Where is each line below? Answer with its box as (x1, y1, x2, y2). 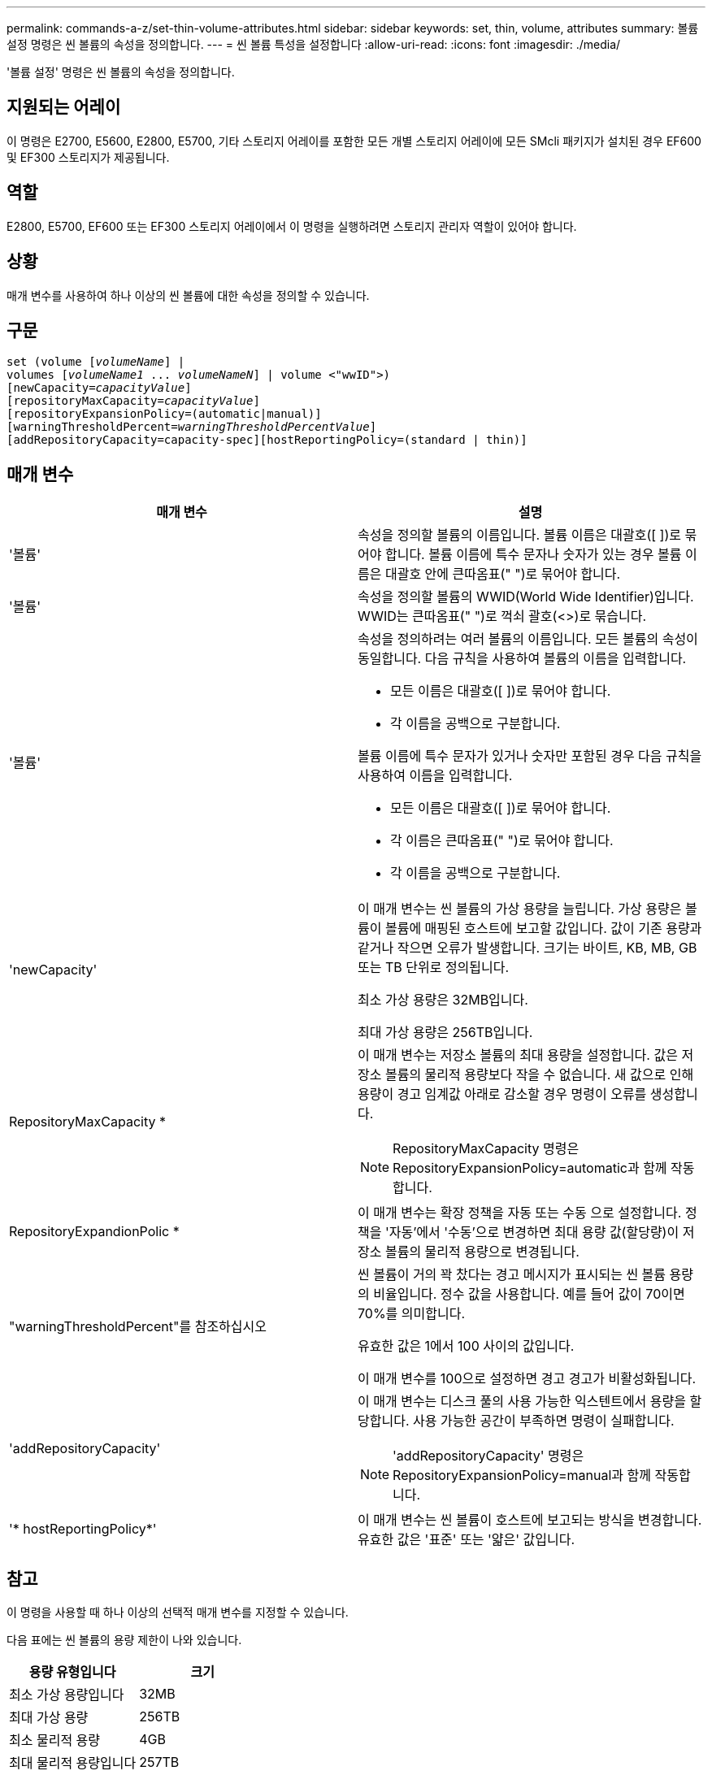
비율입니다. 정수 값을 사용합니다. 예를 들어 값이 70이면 (373, 1286, 685, 1303)
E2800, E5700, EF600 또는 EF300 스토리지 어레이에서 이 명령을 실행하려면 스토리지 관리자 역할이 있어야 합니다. (7, 219, 577, 233)
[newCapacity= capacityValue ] (7, 381, 192, 395)
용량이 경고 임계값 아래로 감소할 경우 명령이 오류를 (358, 1086, 647, 1103)
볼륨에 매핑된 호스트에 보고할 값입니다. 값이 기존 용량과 (384, 920, 702, 937)
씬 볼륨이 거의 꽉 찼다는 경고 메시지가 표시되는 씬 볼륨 (358, 1266, 666, 1283)
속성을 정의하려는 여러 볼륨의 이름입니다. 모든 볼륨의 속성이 (358, 631, 698, 648)
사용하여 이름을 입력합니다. (358, 767, 513, 784)
